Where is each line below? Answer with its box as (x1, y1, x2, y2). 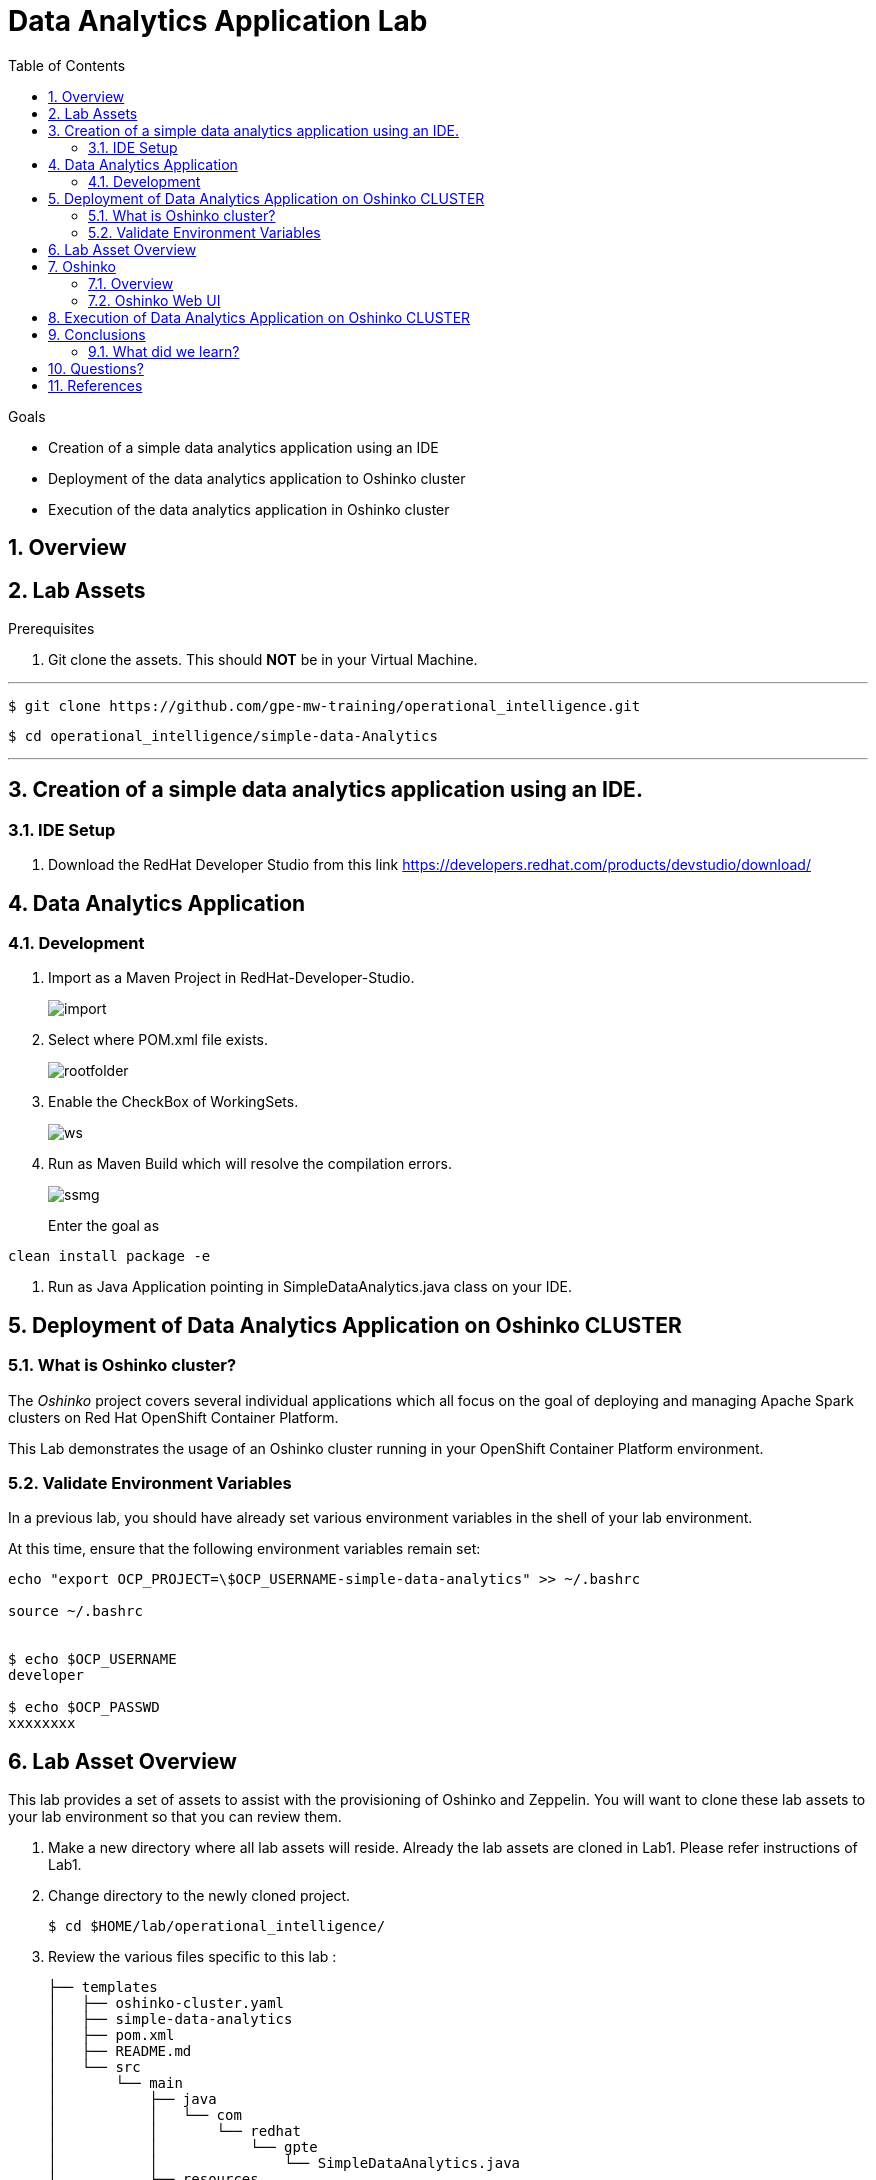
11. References (48, 376, 143, 394)
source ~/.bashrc (8, 1603, 143, 1620)
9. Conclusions (48, 325, 146, 343)
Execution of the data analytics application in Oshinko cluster (48, 500, 450, 518)
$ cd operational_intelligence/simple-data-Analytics (8, 728, 438, 745)
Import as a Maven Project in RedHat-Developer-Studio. (48, 969, 415, 987)
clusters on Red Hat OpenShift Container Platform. (8, 1408, 339, 1426)
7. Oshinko (48, 257, 116, 275)
